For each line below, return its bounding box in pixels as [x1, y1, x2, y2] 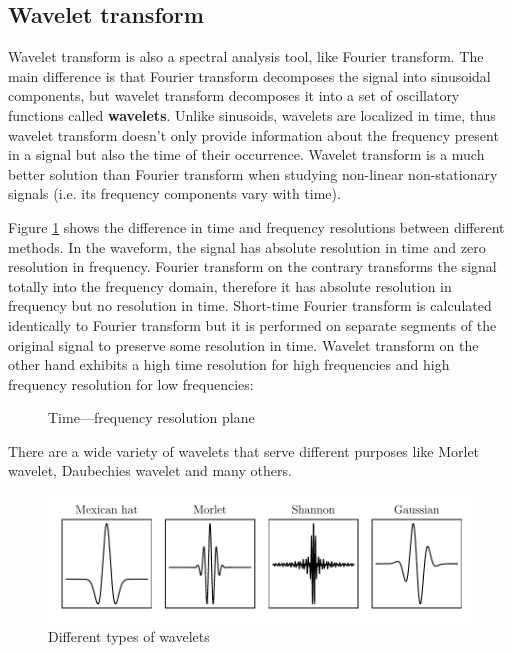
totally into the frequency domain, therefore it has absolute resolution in [8, 275, 452, 296]
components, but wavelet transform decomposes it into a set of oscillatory [8, 85, 460, 106]
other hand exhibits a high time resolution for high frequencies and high [8, 354, 450, 375]
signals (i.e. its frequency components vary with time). [8, 183, 341, 204]
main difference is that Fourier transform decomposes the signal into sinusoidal [8, 65, 491, 86]
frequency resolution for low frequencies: [8, 373, 254, 394]
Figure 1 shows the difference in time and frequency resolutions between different [8, 216, 505, 237]
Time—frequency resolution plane [48, 407, 255, 428]
